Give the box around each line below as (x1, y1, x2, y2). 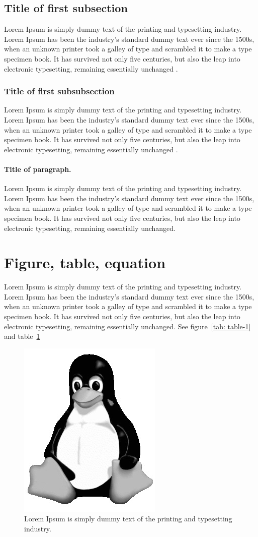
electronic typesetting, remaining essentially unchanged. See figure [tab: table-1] (4, 321, 251, 331)
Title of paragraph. (4, 163, 71, 174)
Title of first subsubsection (4, 85, 115, 97)
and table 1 (4, 331, 40, 341)
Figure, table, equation (4, 252, 166, 273)
